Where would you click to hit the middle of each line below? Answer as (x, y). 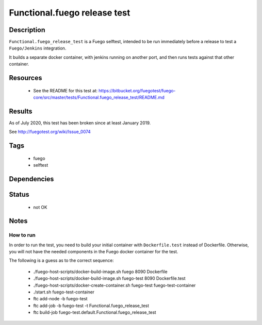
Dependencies (32, 179)
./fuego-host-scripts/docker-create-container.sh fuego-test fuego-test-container (115, 285)
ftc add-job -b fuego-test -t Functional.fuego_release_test (91, 306)
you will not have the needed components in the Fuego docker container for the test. (94, 252)
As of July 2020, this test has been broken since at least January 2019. (80, 123)
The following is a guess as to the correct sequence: (61, 260)
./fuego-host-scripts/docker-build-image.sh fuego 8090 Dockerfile (100, 272)
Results (21, 111)
